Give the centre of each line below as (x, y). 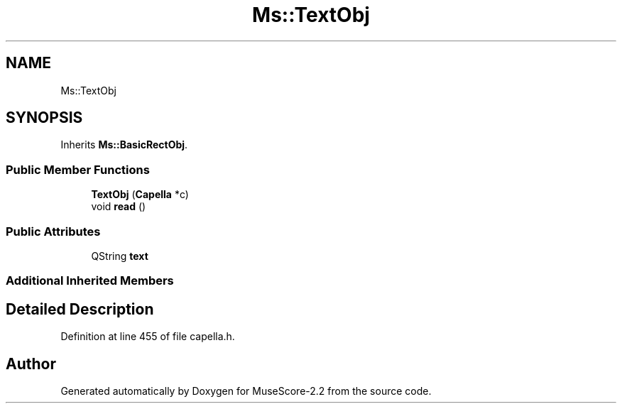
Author (31, 364)
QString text (120, 256)
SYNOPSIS (44, 118)
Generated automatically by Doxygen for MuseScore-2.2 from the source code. (246, 391)
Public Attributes (53, 231)
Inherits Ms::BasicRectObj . (124, 145)
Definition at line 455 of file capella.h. (148, 337)
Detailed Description (80, 309)
